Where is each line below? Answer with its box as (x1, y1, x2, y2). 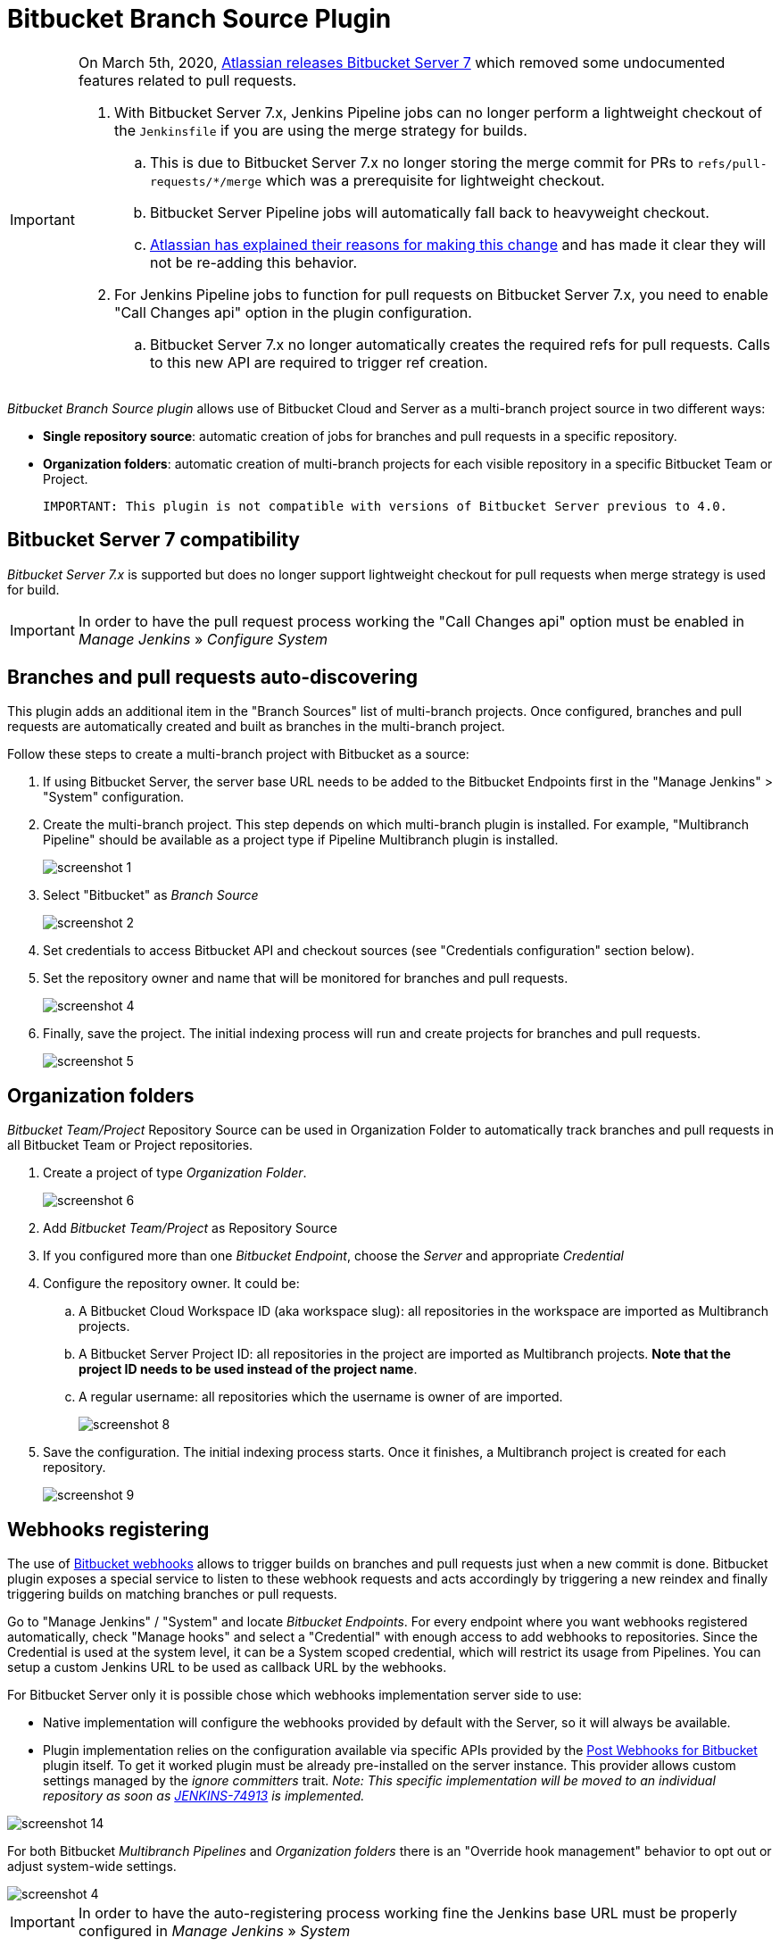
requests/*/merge (149, 174, 262, 188)
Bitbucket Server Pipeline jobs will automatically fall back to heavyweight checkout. (149, 203, 709, 221)
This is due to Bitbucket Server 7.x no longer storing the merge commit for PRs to (149, 153, 693, 171)
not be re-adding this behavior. (149, 253, 357, 271)
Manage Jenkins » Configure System (78, 629, 328, 648)
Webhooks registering (7, 1518, 210, 1541)
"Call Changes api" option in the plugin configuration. (113, 303, 472, 321)
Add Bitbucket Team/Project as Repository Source (43, 1220, 337, 1236)
